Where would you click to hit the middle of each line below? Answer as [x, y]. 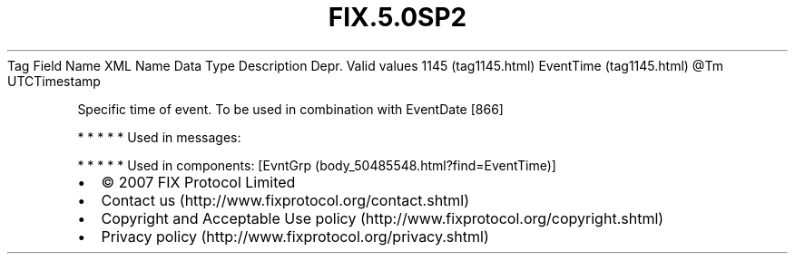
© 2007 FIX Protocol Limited [198, 182]
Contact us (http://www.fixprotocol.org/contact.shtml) [285, 200]
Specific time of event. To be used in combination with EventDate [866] [290, 109]
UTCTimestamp [54, 81]
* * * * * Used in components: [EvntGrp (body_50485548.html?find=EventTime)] [317, 165]
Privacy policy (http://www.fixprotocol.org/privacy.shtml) [295, 236]
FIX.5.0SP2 [397, 17]
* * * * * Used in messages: [159, 137]
